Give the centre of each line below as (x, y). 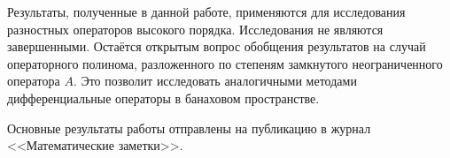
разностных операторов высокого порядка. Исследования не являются (195, 29)
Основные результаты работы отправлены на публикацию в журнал (189, 128)
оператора (34, 81)
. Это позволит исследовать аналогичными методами (215, 81)
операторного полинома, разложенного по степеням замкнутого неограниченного (225, 63)
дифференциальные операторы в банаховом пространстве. (163, 98)
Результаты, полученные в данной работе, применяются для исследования (206, 11)
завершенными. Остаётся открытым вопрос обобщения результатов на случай (217, 46)
